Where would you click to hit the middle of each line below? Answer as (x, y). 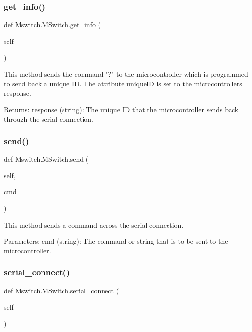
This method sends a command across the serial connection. (94, 224)
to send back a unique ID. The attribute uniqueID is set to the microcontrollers (123, 83)
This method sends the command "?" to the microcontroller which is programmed (126, 74)
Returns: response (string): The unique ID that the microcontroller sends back (121, 109)
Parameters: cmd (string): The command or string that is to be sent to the (116, 241)
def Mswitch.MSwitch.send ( (46, 159)
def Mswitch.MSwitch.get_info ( (52, 25)
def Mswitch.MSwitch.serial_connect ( (62, 290)
